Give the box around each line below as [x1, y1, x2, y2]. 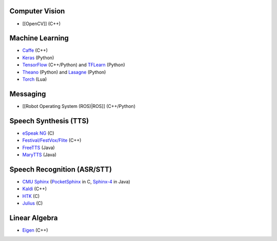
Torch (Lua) [22, 76, 47, 82]
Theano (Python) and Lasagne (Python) [22, 69, 106, 75]
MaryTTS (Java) [22, 152, 56, 158]
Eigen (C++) [22, 227, 48, 233]
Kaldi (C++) [22, 186, 47, 192]
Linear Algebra [9, 213, 58, 222]
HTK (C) [22, 193, 40, 199]
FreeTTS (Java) [22, 144, 55, 151]
